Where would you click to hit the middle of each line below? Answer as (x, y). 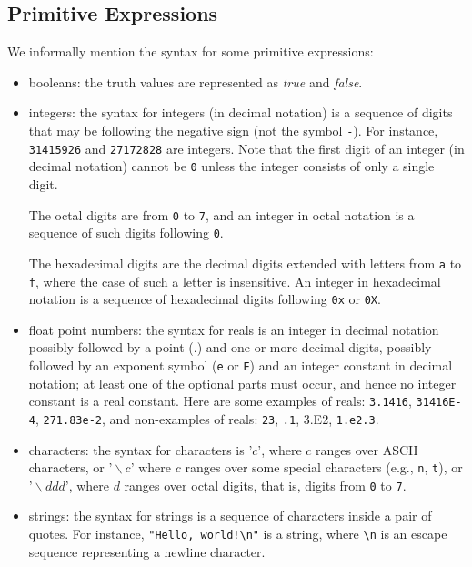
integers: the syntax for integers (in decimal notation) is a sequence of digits (241, 112)
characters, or (66, 467)
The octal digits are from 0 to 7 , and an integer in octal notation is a (221, 214)
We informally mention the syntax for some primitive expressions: (191, 51)
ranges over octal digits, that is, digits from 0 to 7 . (265, 485)
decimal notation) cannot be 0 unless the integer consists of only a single (231, 166)
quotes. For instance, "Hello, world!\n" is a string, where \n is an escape (238, 534)
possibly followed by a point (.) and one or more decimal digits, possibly (230, 347)
